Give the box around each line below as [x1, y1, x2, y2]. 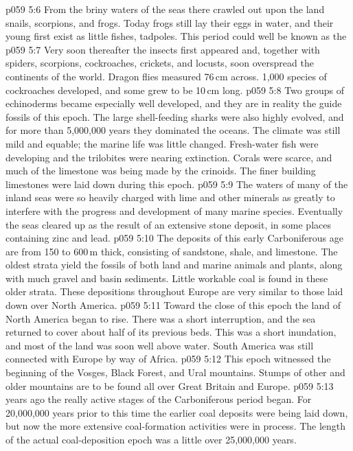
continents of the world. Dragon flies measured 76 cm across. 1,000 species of [5, 69, 327, 83]
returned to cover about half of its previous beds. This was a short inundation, [5, 325, 337, 339]
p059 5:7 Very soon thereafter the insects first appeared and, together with [5, 42, 320, 56]
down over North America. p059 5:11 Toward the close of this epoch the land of [5, 298, 341, 312]
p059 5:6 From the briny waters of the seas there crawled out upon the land [5, 2, 325, 16]
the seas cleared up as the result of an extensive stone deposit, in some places [5, 217, 331, 231]
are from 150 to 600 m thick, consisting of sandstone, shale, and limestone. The [5, 244, 338, 258]
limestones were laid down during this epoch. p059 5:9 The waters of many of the [5, 176, 348, 191]
